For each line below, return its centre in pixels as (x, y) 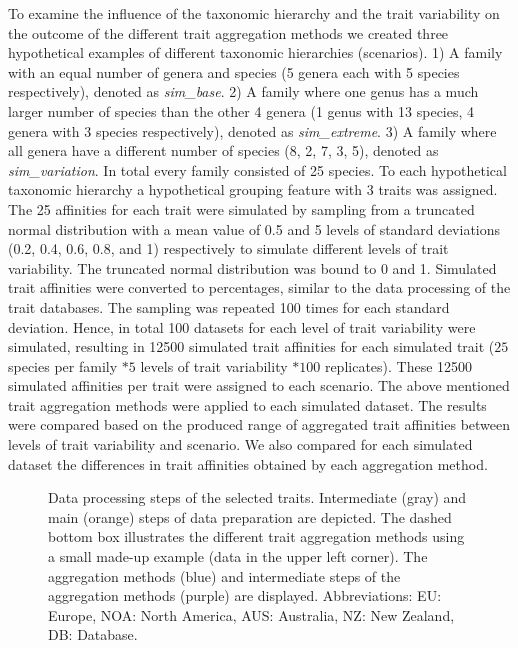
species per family (63, 365)
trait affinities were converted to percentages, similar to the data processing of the (259, 287)
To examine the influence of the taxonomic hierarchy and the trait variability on (254, 13)
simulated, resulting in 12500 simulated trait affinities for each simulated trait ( (251, 346)
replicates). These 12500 (398, 365)
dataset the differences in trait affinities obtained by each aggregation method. (248, 463)
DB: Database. (93, 634)
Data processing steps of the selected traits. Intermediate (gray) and (257, 497)
